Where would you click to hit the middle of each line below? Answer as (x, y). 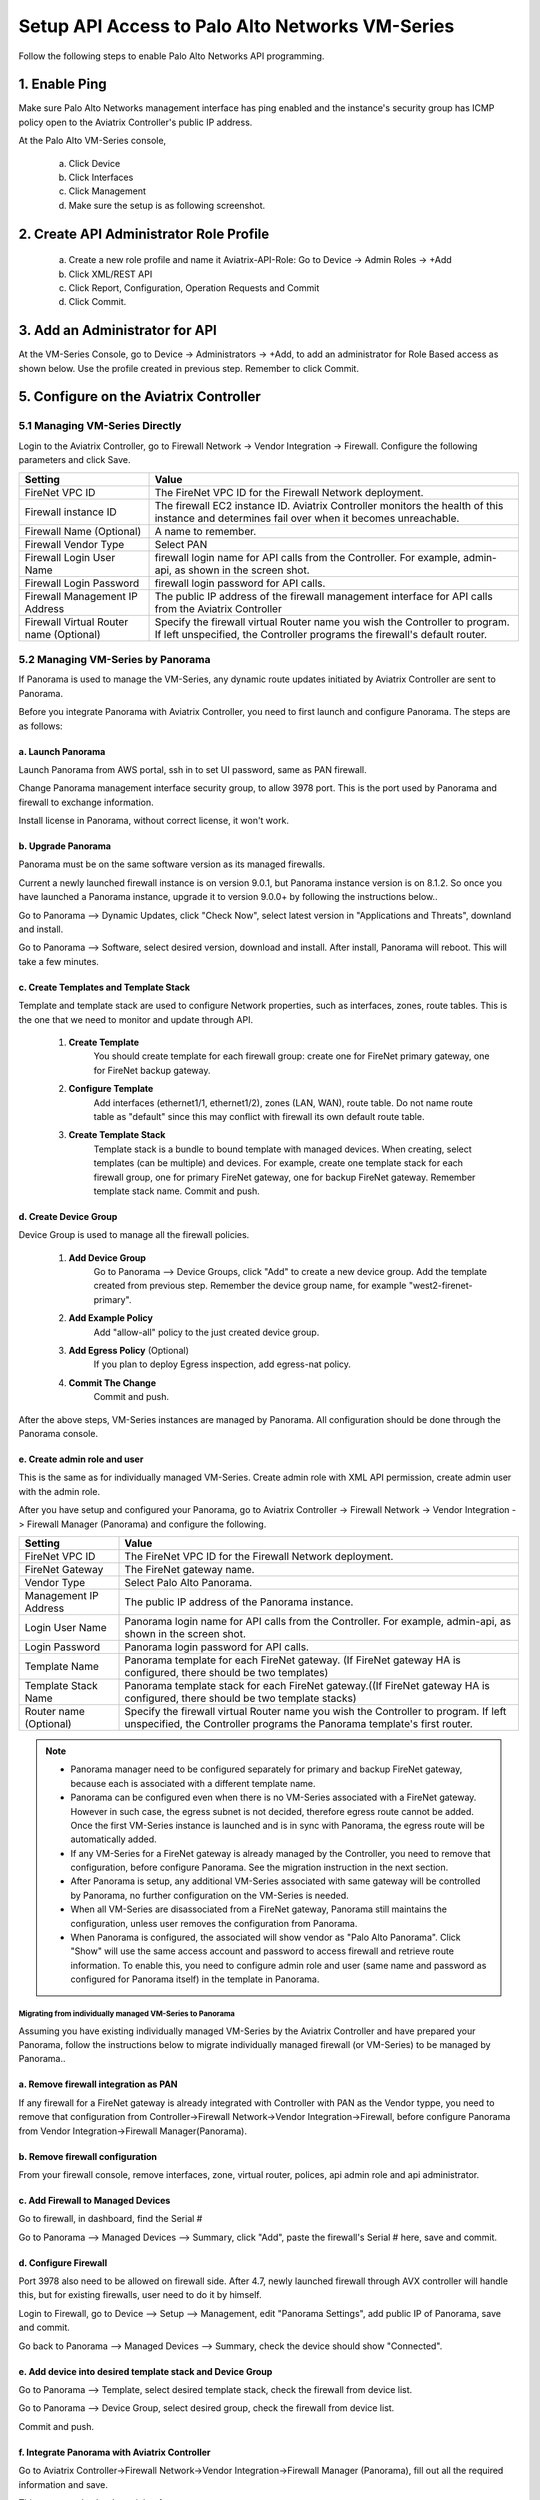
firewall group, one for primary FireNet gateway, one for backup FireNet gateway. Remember (284, 1177)
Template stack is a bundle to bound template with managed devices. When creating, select (282, 1149)
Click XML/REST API (110, 274)
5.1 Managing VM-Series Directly (100, 426)
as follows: (41, 726)
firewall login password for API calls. (240, 583)
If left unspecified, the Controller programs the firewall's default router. (321, 634)
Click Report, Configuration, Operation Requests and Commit (194, 287)
